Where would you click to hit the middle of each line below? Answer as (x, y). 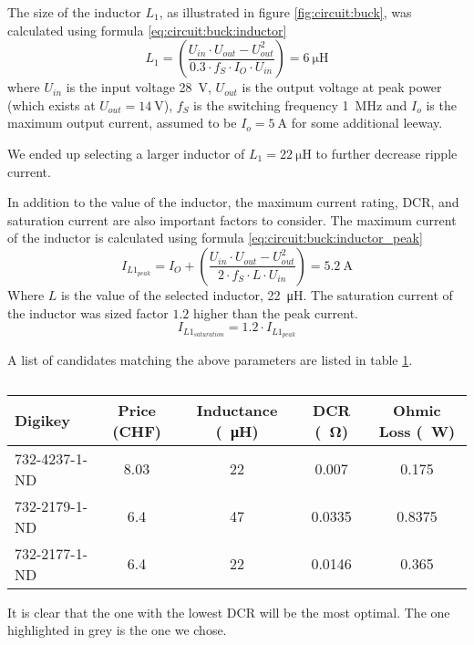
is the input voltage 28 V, (139, 87)
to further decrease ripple (386, 153)
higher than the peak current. (276, 312)
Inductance (237, 410)
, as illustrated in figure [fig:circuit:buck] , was (285, 12)
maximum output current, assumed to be (122, 123)
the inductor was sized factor (88, 312)
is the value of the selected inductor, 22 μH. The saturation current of (257, 294)
